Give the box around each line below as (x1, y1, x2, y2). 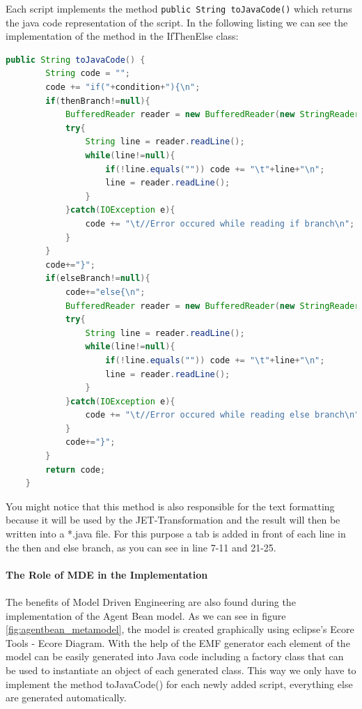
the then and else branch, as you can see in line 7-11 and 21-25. (6, 540, 276, 554)
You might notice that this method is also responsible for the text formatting (6, 498, 335, 513)
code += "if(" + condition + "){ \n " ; (45, 82, 200, 93)
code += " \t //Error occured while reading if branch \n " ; (85, 218, 355, 229)
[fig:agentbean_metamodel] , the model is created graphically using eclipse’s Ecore (6, 622, 354, 636)
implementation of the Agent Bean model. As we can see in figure (6, 608, 286, 623)
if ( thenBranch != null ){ (45, 96, 150, 106)
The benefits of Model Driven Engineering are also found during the (6, 595, 296, 609)
